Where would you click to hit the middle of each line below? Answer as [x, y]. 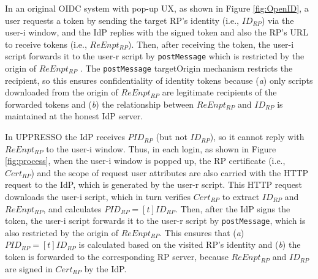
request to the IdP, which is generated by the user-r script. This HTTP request [153, 184]
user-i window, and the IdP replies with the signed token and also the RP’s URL [157, 32]
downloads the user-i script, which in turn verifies [98, 197]
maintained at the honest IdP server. [74, 116]
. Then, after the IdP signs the [233, 208]
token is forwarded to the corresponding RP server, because [117, 257]
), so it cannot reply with [257, 137]
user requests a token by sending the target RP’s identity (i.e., [122, 20]
